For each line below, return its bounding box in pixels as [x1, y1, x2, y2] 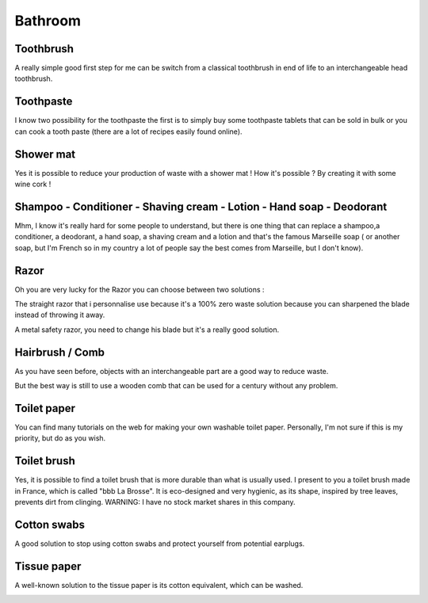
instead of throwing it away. [14, 310, 105, 320]
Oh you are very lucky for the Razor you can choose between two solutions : [14, 284, 265, 294]
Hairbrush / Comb [14, 345, 105, 359]
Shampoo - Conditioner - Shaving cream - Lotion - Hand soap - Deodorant [14, 200, 388, 213]
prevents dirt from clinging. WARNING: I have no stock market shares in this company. [14, 498, 296, 507]
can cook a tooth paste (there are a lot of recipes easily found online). [14, 127, 243, 136]
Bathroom [14, 12, 82, 29]
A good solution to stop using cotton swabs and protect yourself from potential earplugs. [14, 539, 305, 548]
